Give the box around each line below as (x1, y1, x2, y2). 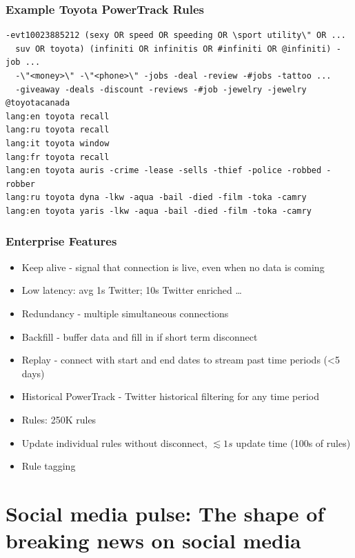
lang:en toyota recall (6, 111, 110, 121)
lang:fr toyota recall (6, 152, 110, 162)
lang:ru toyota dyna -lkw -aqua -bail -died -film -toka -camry (6, 192, 307, 203)
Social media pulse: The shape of (6, 499, 325, 527)
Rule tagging (21, 459, 76, 473)
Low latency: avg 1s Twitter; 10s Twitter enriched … (21, 283, 242, 297)
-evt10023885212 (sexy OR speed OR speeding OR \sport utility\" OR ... (6, 30, 346, 41)
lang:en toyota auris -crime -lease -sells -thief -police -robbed (6, 166, 322, 176)
